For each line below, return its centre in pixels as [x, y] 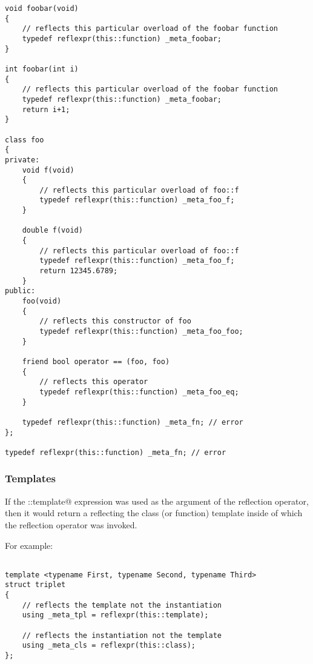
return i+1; [46, 109]
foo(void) [42, 301]
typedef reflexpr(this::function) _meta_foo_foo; [141, 331]
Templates [30, 478]
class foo [25, 140]
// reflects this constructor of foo [115, 321]
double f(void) [52, 231]
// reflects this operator [94, 382]
